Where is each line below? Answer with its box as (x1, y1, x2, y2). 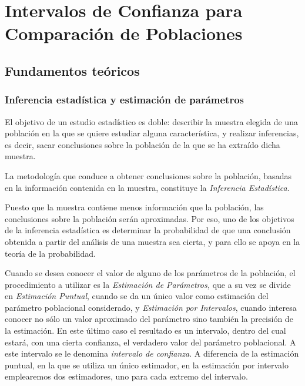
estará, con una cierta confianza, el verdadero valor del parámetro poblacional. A (5, 335, 296, 348)
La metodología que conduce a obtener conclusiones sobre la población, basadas (5, 169, 291, 182)
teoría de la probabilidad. (5, 247, 96, 259)
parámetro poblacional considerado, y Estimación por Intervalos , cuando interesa (5, 301, 297, 313)
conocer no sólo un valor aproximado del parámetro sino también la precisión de (5, 313, 293, 325)
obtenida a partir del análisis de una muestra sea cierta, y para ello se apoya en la (5, 235, 300, 247)
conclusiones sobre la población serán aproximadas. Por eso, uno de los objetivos (5, 212, 294, 224)
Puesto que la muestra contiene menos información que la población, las (5, 201, 264, 213)
